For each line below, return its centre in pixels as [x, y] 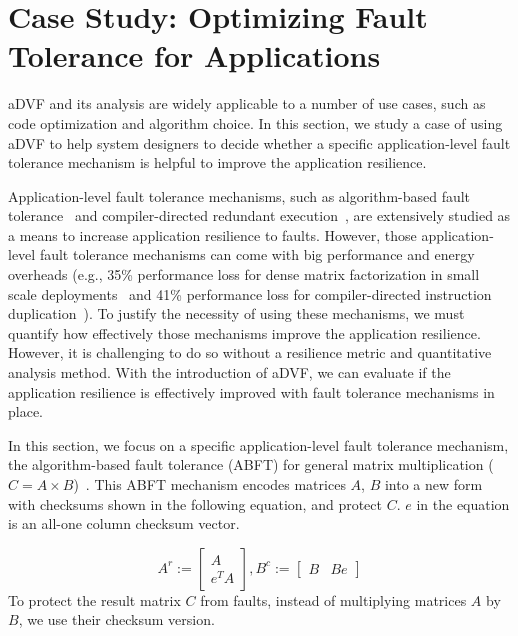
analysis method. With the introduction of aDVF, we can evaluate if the [229, 372]
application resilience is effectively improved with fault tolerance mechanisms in [251, 391]
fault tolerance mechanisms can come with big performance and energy [257, 254]
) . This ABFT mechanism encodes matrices [209, 484]
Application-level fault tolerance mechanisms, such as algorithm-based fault [239, 195]
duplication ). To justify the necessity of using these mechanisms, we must [236, 313]
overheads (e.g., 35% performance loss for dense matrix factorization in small [244, 274]
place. [25, 411]
